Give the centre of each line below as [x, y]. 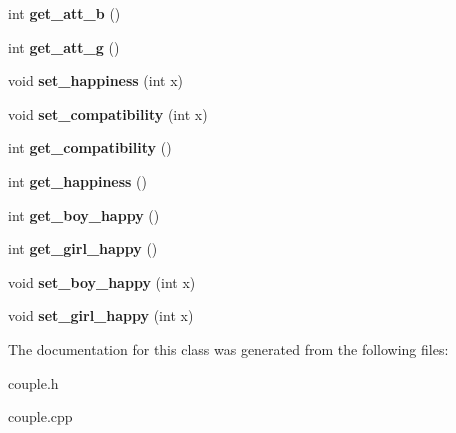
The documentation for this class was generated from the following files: [228, 348]
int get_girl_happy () [83, 248]
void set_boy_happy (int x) [102, 281]
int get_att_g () [64, 46]
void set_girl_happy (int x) [101, 315]
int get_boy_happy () [84, 214]
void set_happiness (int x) [96, 80]
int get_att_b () [64, 13]
